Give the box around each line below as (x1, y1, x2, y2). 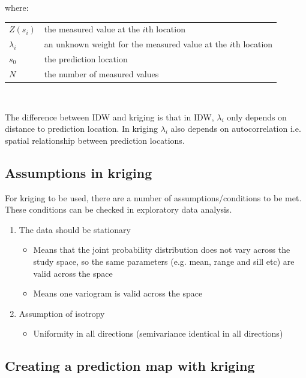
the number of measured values (44, 67, 159, 80)
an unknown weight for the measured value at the (44, 38, 227, 50)
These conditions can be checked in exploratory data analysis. (5, 203, 232, 216)
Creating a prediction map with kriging (5, 356, 255, 375)
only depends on (227, 110, 287, 123)
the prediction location (44, 53, 128, 65)
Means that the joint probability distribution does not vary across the (33, 243, 290, 256)
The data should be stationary (19, 223, 131, 235)
